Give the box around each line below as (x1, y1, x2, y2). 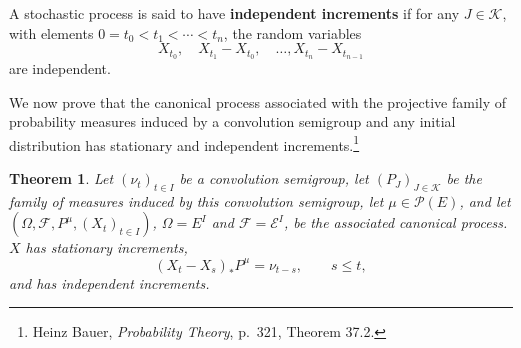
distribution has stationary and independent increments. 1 (9, 131, 360, 155)
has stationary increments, (25, 237, 188, 258)
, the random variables (223, 22, 362, 43)
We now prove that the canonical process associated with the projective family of (9, 91, 507, 112)
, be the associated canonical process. (283, 212, 508, 233)
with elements (9, 22, 94, 43)
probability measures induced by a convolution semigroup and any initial (9, 111, 456, 132)
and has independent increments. (9, 272, 210, 293)
